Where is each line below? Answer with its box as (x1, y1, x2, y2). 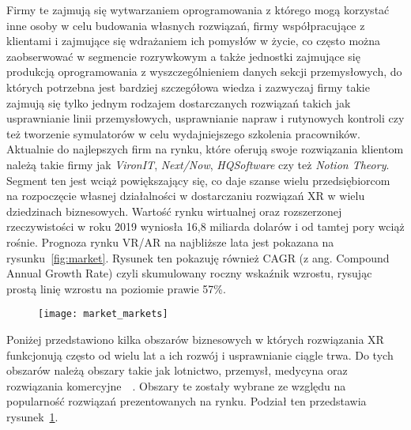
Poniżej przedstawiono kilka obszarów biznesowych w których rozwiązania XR (6, 330, 384, 347)
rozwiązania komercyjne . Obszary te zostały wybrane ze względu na (6, 377, 346, 394)
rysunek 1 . (6, 408, 58, 424)
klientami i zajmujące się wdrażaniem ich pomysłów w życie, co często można (6, 32, 381, 49)
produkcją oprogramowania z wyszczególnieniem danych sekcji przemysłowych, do (6, 63, 402, 80)
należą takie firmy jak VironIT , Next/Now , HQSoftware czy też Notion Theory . (6, 156, 390, 172)
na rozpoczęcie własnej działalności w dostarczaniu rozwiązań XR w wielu (6, 187, 365, 204)
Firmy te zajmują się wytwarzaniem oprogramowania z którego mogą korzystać (6, 2, 390, 17)
